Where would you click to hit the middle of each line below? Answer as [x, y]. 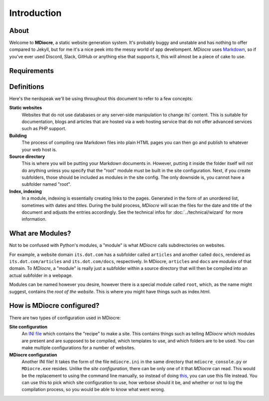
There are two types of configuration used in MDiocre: [65, 318]
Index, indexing [26, 191]
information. [34, 219]
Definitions [27, 86]
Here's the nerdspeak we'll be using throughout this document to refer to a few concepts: [101, 98]
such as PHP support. [44, 129]
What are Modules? [40, 233]
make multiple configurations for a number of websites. [78, 348]
